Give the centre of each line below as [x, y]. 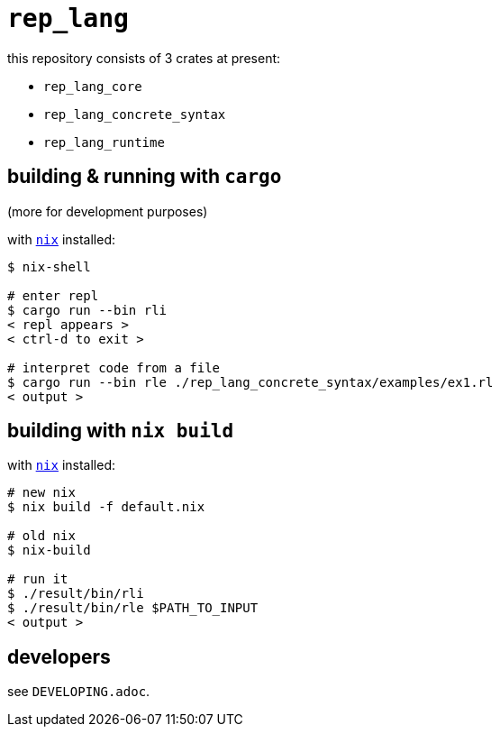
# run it [38, 579]
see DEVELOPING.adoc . [79, 692]
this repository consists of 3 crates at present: [144, 58]
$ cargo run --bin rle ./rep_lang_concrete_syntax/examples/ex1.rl [250, 382]
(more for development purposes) [108, 211]
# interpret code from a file [114, 367]
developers [59, 656]
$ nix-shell [49, 266]
